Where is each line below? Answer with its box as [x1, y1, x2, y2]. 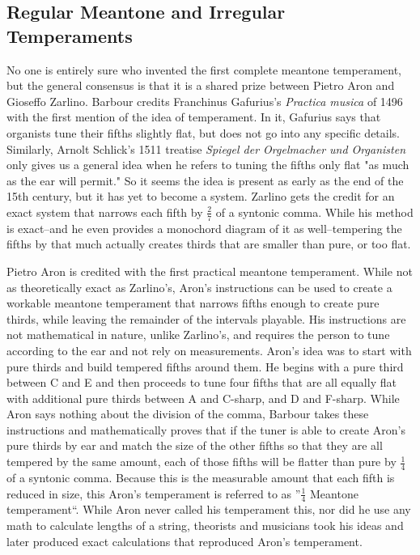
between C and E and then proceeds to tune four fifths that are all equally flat [6, 374, 397, 391]
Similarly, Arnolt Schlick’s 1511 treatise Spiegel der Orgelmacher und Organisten [6, 140, 405, 157]
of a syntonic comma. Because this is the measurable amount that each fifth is [6, 468, 395, 485]
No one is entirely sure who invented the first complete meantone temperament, [6, 61, 401, 78]
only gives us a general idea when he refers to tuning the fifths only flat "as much [6, 156, 409, 173]
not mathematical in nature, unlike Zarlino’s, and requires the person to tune [6, 326, 390, 343]
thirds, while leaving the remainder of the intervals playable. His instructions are [6, 310, 406, 327]
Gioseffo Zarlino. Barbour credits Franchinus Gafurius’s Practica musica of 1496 [6, 92, 403, 109]
